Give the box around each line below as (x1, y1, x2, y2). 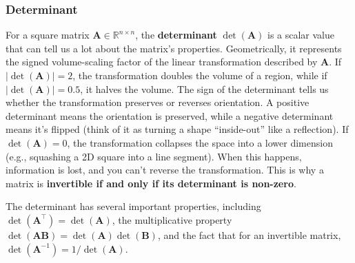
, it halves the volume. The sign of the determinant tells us (80, 81, 329, 96)
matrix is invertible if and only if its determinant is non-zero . (6, 176, 296, 190)
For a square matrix (6, 28, 90, 42)
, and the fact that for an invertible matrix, (157, 227, 341, 242)
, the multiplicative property (112, 212, 232, 227)
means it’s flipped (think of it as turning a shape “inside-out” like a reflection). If (6, 122, 349, 136)
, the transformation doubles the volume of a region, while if (72, 68, 327, 82)
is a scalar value (267, 28, 334, 42)
